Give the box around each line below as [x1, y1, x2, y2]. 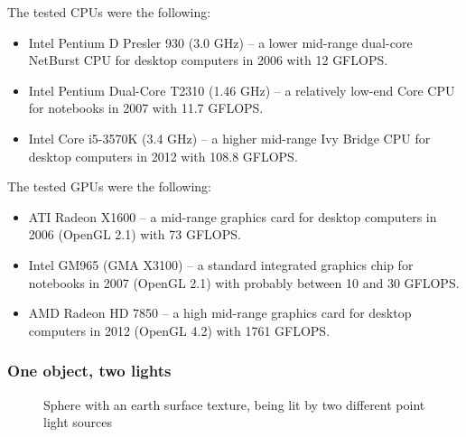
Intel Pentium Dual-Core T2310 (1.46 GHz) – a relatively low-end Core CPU [28, 80, 455, 99]
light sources [43, 413, 113, 432]
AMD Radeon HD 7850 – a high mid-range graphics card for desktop [28, 303, 412, 322]
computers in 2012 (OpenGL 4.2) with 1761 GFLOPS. [28, 321, 331, 339]
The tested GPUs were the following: [7, 177, 212, 196]
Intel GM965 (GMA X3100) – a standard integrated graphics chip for [28, 255, 414, 274]
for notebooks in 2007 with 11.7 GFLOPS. [28, 98, 264, 117]
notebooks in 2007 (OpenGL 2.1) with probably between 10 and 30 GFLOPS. [28, 273, 460, 292]
